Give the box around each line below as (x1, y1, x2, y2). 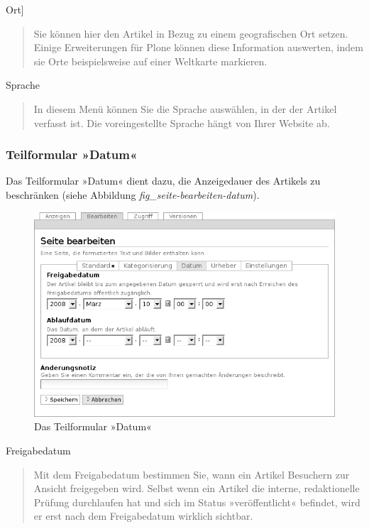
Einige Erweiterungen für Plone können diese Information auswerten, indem (33, 40, 363, 55)
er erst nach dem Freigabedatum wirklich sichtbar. (33, 508, 253, 523)
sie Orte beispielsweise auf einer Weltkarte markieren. (33, 53, 268, 68)
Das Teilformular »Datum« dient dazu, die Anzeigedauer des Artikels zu (6, 173, 321, 188)
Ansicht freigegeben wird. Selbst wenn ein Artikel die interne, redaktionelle (33, 481, 360, 496)
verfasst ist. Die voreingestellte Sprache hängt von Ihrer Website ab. (33, 115, 330, 130)
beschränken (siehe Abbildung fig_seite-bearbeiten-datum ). (6, 187, 260, 202)
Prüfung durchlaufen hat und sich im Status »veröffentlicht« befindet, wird (33, 494, 360, 509)
